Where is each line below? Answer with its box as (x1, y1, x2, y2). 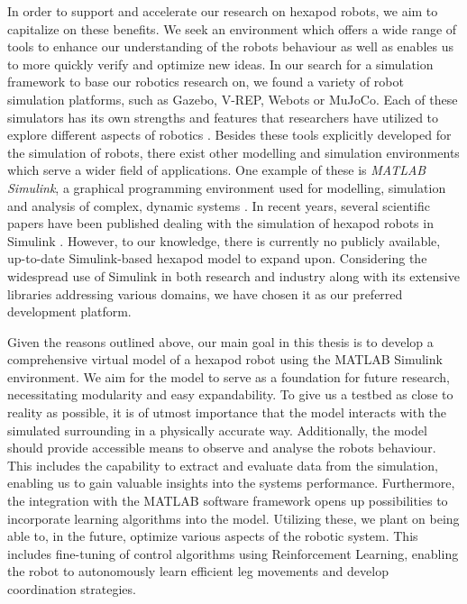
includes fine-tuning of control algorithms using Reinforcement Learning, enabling (7, 544, 459, 563)
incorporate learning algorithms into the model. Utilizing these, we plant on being (7, 508, 460, 527)
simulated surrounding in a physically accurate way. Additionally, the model (7, 420, 427, 439)
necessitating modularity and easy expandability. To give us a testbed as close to (7, 385, 453, 404)
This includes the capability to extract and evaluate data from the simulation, (7, 455, 438, 474)
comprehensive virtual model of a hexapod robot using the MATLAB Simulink (7, 350, 443, 369)
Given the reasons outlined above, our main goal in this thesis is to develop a (7, 332, 434, 351)
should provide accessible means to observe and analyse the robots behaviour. (7, 438, 436, 457)
